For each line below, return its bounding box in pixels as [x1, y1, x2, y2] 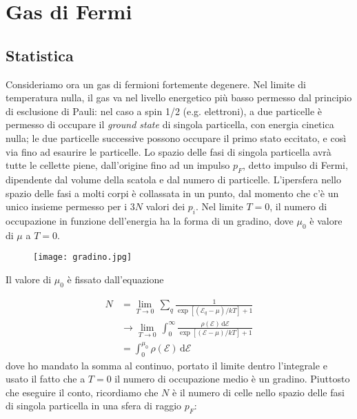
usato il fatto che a [6, 371, 85, 386]
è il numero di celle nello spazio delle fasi [172, 385, 345, 399]
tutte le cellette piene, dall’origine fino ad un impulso [6, 158, 230, 172]
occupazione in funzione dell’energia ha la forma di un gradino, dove [6, 213, 294, 227]
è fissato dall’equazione [67, 272, 164, 286]
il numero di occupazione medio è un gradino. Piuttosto [114, 371, 350, 386]
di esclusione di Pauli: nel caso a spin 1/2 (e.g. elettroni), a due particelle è [6, 103, 323, 118]
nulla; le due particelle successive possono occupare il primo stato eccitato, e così [6, 130, 347, 145]
